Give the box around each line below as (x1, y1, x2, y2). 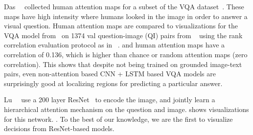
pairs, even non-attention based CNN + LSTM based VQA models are (4, 68, 216, 79)
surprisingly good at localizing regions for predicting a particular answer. (4, 78, 223, 88)
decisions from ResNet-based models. (4, 123, 115, 134)
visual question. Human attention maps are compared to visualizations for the (4, 21, 238, 31)
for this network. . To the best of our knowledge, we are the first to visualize (4, 113, 233, 124)
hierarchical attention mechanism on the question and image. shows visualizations (4, 104, 249, 114)
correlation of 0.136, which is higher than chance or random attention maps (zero (4, 49, 248, 59)
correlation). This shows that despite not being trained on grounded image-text (4, 59, 242, 69)
